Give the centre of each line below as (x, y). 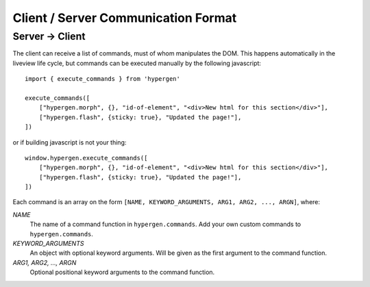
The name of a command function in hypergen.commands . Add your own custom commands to (165, 224)
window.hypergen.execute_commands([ (86, 158)
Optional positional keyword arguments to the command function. (122, 272)
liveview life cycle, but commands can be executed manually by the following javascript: (137, 63)
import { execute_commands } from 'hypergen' (103, 79)
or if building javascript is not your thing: (70, 142)
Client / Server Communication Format (125, 18)
